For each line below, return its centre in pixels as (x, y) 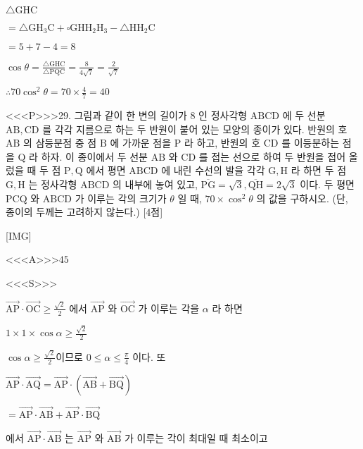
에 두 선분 (304, 115)
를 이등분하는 (311, 143)
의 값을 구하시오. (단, (302, 198)
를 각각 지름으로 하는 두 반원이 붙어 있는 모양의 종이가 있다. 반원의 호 (195, 129)
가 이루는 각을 (169, 308)
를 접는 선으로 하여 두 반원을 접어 (272, 156)
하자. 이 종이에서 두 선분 (94, 156)
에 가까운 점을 (141, 143)
